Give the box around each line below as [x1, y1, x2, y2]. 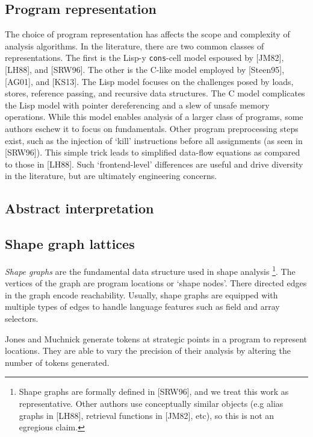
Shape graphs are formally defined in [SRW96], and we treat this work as [19, 385, 289, 398]
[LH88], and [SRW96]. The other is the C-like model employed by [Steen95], [5, 63, 285, 76]
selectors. [5, 312, 39, 324]
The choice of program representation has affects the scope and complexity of [5, 28, 290, 40]
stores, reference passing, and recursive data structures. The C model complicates [5, 87, 305, 99]
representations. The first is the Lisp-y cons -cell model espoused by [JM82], [5, 51, 284, 64]
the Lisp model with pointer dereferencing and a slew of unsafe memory [5, 98, 270, 111]
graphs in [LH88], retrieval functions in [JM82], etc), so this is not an [19, 409, 274, 421]
